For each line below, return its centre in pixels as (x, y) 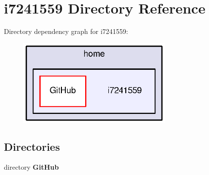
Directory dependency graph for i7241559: (66, 31)
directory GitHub (31, 167)
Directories (32, 146)
